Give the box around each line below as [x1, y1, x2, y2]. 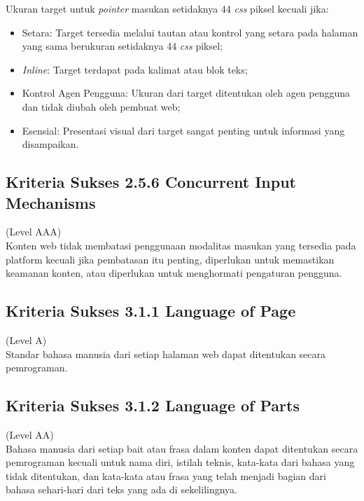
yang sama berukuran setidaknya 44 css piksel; [22, 39, 223, 53]
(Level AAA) [6, 224, 62, 239]
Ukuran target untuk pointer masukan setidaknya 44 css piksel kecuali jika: [6, 1, 329, 15]
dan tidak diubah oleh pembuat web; [22, 99, 181, 114]
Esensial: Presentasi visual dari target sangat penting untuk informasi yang [22, 123, 345, 137]
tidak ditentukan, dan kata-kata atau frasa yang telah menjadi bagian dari [6, 468, 326, 483]
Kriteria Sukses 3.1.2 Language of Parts [6, 394, 300, 416]
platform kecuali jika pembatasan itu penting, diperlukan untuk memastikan [6, 252, 335, 266]
